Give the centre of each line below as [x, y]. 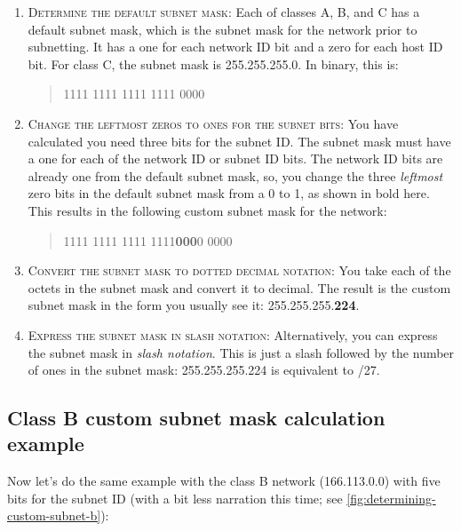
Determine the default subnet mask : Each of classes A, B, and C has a [224, 12]
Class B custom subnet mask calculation [196, 418]
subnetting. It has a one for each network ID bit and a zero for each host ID [235, 47]
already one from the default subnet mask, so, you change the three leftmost [235, 175]
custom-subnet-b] [54, 515]
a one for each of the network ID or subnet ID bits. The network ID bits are [235, 159]
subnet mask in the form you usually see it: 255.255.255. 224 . [194, 305]
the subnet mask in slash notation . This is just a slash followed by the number [241, 352]
